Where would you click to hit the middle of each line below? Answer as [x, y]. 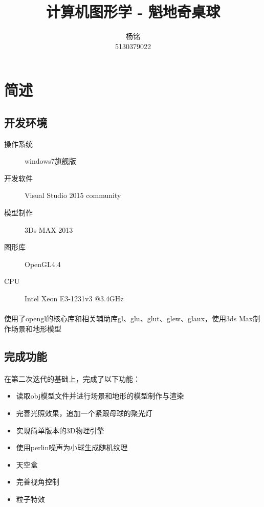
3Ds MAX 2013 [49, 229]
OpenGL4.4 [43, 264]
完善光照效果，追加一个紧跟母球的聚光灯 [84, 413]
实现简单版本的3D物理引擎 [60, 430]
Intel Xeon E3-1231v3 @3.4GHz [74, 299]
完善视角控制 [38, 482]
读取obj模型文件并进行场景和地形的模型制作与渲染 [100, 396]
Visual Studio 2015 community [73, 195]
